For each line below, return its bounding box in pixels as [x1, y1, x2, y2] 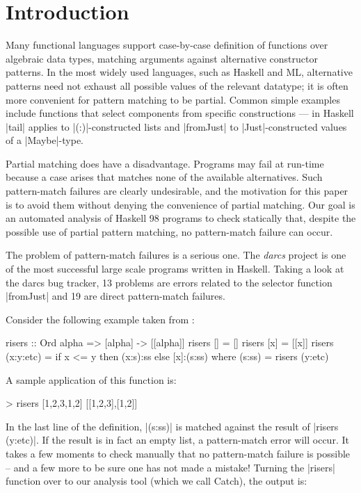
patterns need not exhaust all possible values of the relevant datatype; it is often [6, 78, 348, 92]
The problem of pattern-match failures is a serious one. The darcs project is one [6, 248, 346, 262]
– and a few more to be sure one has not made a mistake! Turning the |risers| [6, 460, 335, 474]
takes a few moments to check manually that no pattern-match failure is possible [6, 446, 351, 460]
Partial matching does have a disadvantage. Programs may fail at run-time [6, 156, 324, 170]
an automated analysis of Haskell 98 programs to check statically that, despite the [6, 211, 356, 225]
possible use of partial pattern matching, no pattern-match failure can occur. [6, 224, 333, 239]
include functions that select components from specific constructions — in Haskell [6, 106, 354, 120]
